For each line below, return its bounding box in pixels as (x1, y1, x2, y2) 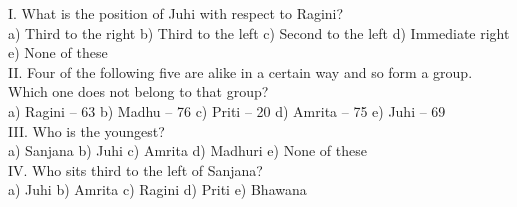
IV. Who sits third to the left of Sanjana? (8, 159, 263, 180)
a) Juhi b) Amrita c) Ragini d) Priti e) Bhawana (8, 179, 307, 200)
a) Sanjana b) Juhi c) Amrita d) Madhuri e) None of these (8, 140, 367, 161)
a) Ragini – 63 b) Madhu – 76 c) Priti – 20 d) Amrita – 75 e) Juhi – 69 (8, 100, 446, 121)
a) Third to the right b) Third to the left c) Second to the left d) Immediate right (8, 22, 510, 43)
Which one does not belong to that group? (8, 81, 269, 102)
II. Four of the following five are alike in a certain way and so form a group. (8, 61, 473, 82)
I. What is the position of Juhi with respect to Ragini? (8, 3, 344, 23)
